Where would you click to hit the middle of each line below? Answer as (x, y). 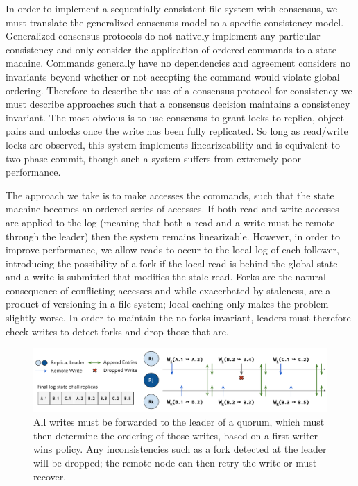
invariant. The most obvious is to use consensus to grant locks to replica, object (175, 117)
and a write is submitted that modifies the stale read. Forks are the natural (166, 277)
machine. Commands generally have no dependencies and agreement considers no (178, 63)
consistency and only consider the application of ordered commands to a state (171, 49)
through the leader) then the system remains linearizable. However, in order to (173, 236)
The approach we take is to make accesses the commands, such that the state (170, 195)
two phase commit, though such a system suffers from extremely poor (154, 158)
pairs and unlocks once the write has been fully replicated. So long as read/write (177, 131)
